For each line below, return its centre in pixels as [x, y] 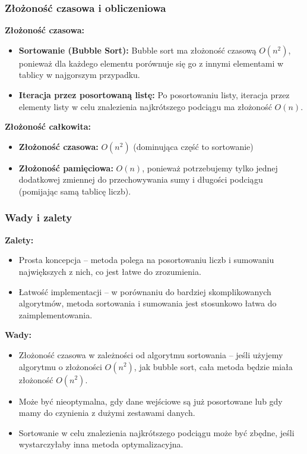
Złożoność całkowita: [48, 126]
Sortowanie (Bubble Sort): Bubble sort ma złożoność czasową [137, 50]
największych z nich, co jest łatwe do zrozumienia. [110, 271]
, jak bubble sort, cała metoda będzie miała [213, 366]
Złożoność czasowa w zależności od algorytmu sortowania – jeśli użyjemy [151, 354]
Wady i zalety [39, 217]
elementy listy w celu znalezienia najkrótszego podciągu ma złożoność [145, 106]
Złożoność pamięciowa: [66, 167]
